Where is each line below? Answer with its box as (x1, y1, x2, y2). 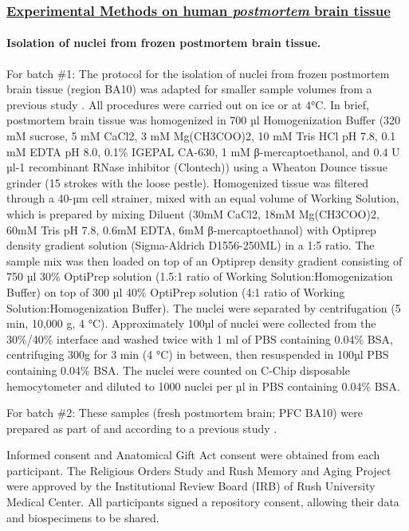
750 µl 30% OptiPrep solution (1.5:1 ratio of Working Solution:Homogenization (6, 268, 393, 285)
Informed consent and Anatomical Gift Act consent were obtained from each (6, 446, 380, 463)
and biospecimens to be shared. (6, 509, 159, 525)
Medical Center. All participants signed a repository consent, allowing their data (6, 494, 399, 510)
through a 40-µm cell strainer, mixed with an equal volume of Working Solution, (6, 190, 399, 206)
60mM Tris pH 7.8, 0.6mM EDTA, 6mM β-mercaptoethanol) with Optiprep (6, 221, 376, 238)
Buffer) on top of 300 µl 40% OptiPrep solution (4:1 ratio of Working (6, 283, 345, 300)
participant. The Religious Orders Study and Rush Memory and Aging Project (6, 462, 391, 478)
